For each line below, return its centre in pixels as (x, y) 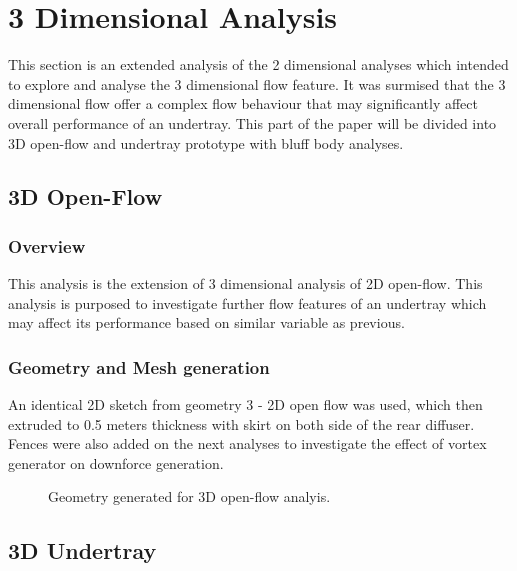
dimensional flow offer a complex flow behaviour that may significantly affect (243, 103)
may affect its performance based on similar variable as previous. (206, 322)
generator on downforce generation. (116, 462)
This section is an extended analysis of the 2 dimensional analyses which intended (258, 64)
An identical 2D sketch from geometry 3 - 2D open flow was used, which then (245, 404)
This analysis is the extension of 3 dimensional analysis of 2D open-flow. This (245, 283)
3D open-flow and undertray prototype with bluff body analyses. (206, 142)
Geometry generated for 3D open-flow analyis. (189, 496)
